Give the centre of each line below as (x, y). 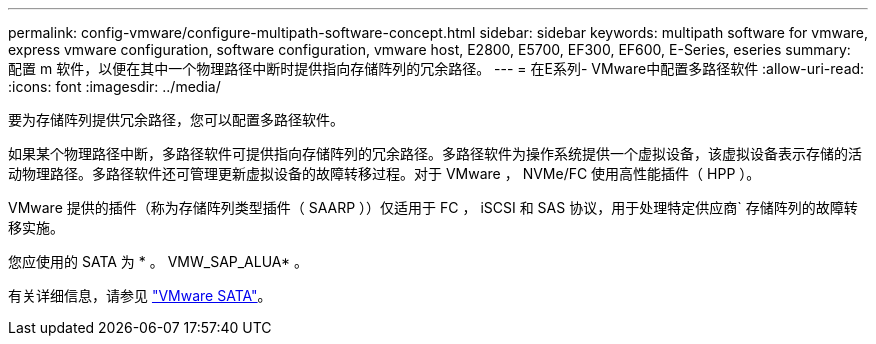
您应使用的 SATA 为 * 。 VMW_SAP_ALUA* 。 (158, 261)
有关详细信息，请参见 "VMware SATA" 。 (140, 295)
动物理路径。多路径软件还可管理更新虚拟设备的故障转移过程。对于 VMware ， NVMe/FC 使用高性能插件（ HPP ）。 (384, 173)
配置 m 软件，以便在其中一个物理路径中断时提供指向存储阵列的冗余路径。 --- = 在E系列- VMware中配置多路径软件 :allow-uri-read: (436, 68)
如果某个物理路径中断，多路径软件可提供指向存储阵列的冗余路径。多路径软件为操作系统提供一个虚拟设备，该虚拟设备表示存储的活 (435, 153)
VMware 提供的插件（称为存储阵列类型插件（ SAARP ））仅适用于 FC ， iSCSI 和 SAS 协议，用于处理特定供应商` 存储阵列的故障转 (433, 207)
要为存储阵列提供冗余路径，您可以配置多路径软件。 (176, 119)
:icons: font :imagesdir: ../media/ (114, 86)
